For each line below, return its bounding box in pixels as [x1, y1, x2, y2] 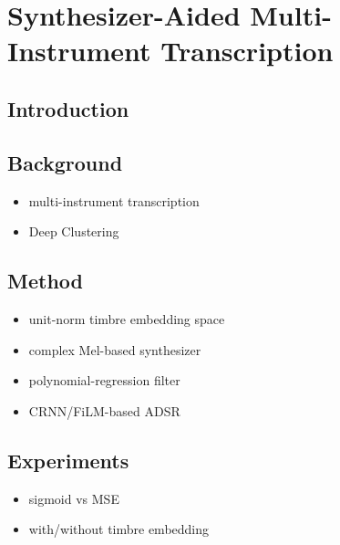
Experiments [7, 445, 129, 474]
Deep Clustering [28, 222, 119, 241]
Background [7, 148, 123, 176]
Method [7, 267, 83, 295]
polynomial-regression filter [28, 371, 180, 390]
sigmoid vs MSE [28, 488, 119, 508]
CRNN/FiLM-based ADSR [28, 401, 180, 420]
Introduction [7, 94, 129, 122]
